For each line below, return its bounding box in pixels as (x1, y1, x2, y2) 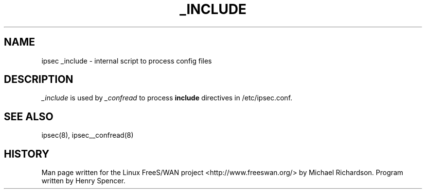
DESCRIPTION (4, 73, 73, 86)
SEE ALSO (4, 110, 53, 123)
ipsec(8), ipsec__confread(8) (41, 131, 134, 140)
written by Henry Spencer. (41, 177, 125, 185)
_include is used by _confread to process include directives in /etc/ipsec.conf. (41, 94, 293, 102)
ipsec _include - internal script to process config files (41, 56, 212, 65)
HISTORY (4, 147, 50, 160)
